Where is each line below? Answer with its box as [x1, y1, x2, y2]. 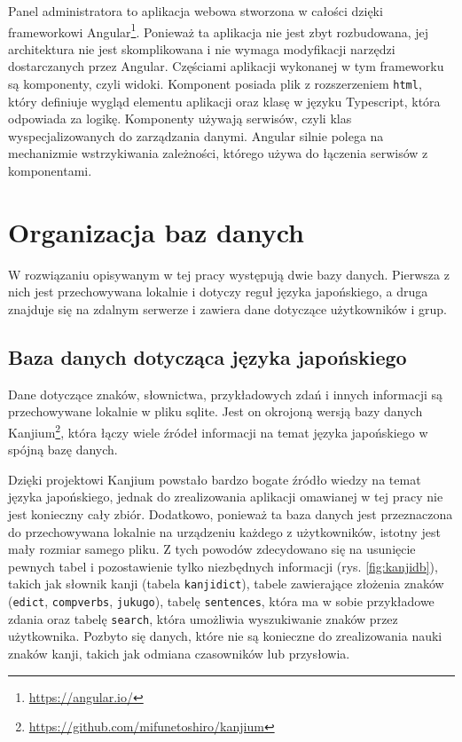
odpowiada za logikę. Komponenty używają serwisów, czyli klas [8, 109, 352, 128]
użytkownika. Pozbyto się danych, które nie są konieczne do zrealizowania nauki [8, 627, 442, 645]
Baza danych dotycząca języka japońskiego [8, 343, 407, 370]
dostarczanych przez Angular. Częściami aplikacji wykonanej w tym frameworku [8, 57, 444, 75]
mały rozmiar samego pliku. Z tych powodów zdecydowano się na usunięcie [8, 540, 416, 558]
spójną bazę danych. [8, 440, 118, 459]
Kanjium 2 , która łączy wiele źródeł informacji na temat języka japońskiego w [8, 420, 428, 441]
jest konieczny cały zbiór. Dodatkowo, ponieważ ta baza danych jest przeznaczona [8, 504, 453, 523]
